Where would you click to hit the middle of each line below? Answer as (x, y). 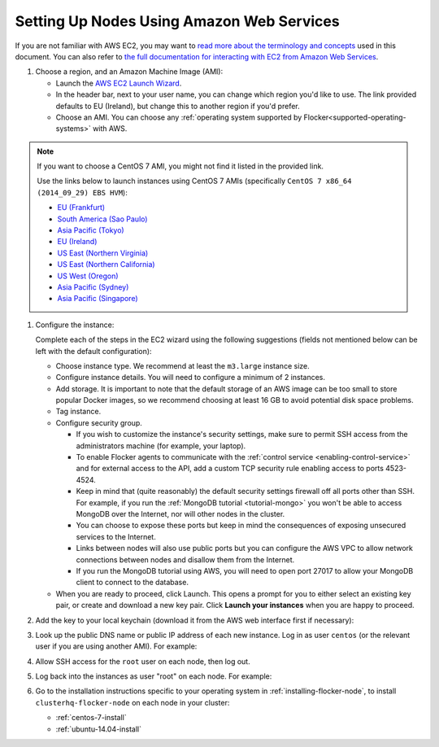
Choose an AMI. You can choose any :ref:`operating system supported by (179, 117)
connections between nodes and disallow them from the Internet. (185, 559)
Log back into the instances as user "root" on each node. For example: (154, 676)
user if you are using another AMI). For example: (116, 646)
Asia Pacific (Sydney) (93, 287)
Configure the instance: (75, 325)
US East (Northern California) (106, 264)
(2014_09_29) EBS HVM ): (82, 192)
